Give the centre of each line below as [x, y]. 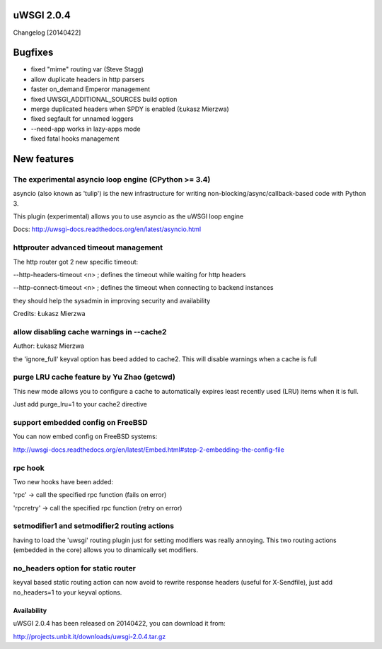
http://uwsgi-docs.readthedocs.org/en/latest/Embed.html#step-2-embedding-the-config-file [149, 450]
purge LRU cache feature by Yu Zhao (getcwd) [94, 377]
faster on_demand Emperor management [91, 89]
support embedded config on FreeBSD [80, 423]
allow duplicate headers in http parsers [88, 79]
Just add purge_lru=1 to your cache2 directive [80, 404]
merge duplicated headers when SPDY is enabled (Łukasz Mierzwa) [130, 109]
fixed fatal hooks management [75, 139]
